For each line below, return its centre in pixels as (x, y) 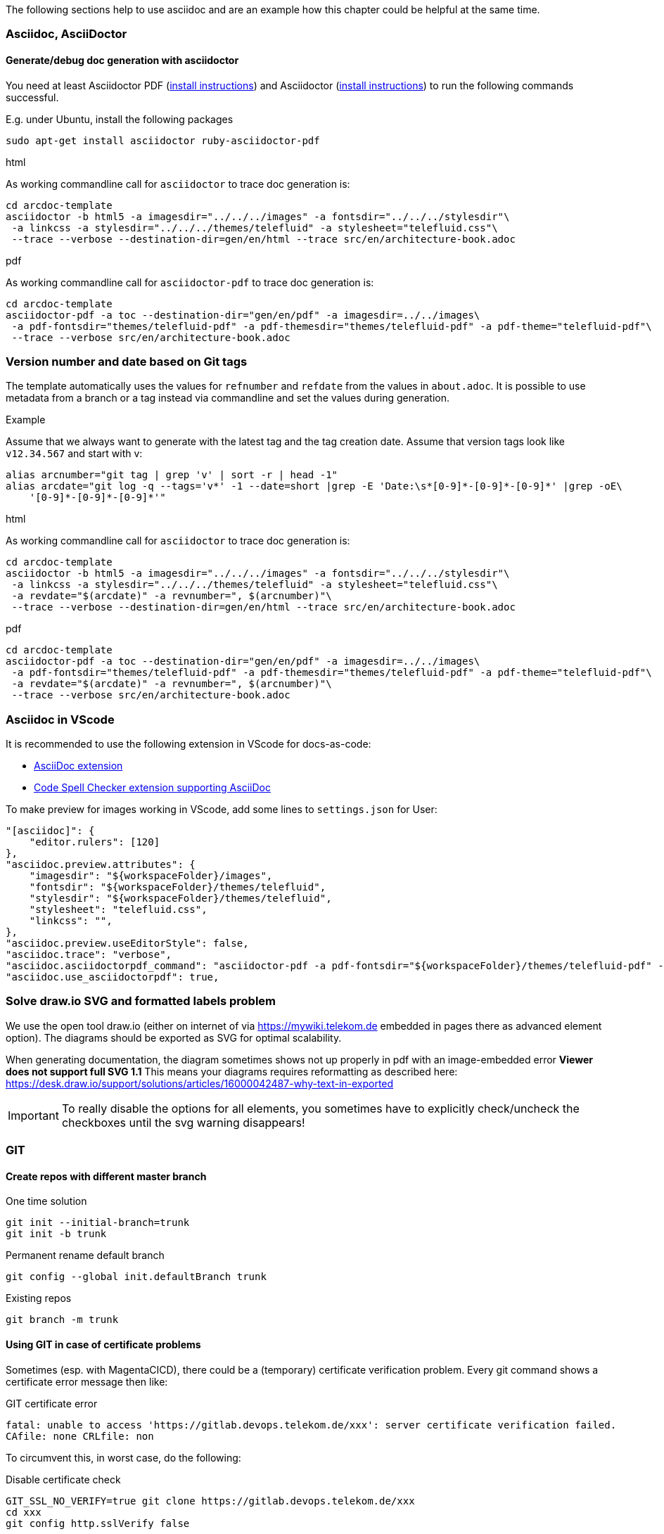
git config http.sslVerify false (98, 1523)
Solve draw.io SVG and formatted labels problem (141, 1001)
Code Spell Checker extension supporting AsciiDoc (152, 788)
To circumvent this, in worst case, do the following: (123, 1457)
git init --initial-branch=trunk (98, 1223)
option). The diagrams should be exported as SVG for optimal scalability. (174, 1037)
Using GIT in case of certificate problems (103, 1345)
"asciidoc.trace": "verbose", (89, 955)
